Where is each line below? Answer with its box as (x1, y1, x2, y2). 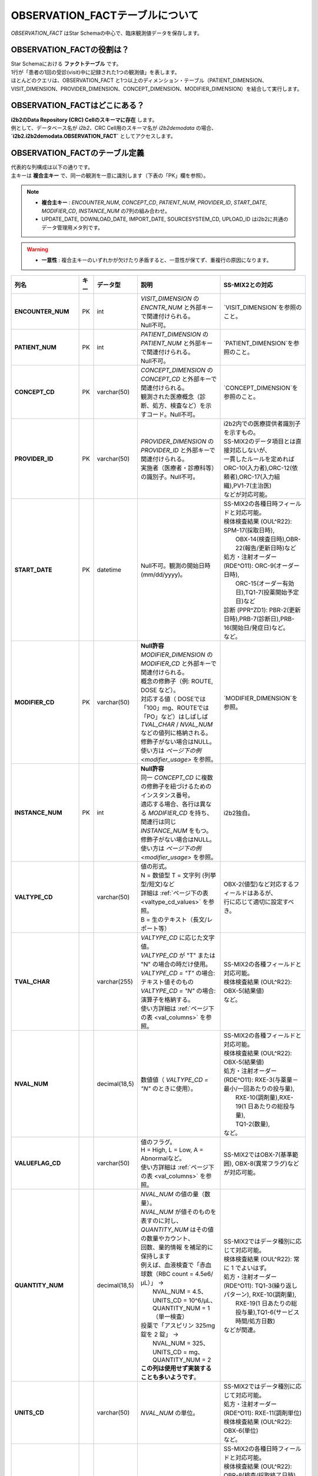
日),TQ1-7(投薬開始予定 (235, 588, 300, 596)
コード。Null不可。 (146, 410, 199, 419)
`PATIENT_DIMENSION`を (223, 339, 294, 347)
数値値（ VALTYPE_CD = (140, 1075, 208, 1083)
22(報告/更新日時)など (235, 544, 297, 552)
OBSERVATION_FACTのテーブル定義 (11, 148, 144, 158)
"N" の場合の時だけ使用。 (140, 960, 212, 968)
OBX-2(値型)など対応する (223, 880, 294, 888)
